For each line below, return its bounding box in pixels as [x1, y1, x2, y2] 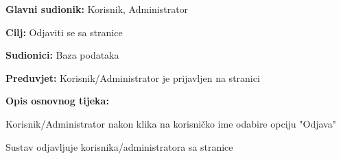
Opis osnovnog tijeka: [5, 93, 109, 108]
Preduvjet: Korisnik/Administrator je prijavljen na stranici [5, 70, 260, 85]
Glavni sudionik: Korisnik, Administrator [5, 2, 189, 16]
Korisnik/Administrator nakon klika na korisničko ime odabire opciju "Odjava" [5, 116, 336, 130]
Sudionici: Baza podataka [5, 48, 119, 62]
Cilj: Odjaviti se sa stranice [5, 25, 123, 39]
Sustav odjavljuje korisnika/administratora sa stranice [5, 139, 233, 154]
